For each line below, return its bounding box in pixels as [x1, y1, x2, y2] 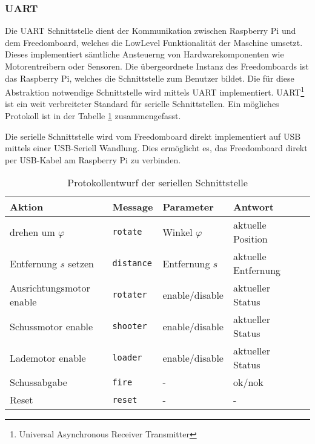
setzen [68, 256, 94, 270]
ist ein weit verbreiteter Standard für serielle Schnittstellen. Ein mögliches [5, 97, 279, 110]
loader [112, 353, 142, 363]
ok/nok [233, 375, 264, 390]
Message [112, 200, 153, 214]
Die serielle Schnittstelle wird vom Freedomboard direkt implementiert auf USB [5, 129, 301, 142]
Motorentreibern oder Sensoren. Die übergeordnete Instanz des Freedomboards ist [5, 60, 309, 72]
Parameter [162, 200, 214, 214]
